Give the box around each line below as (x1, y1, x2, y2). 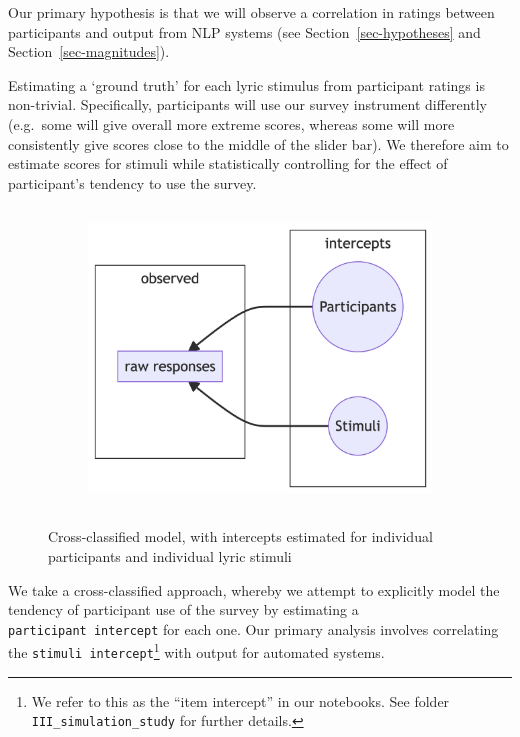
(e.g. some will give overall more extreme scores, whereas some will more (8, 113, 455, 134)
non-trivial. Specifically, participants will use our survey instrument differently (8, 94, 487, 115)
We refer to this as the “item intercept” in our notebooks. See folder (31, 690, 450, 711)
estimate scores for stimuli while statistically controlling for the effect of (8, 153, 448, 174)
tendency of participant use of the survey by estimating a (8, 599, 359, 620)
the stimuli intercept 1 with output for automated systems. (8, 639, 385, 663)
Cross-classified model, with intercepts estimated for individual (48, 526, 433, 547)
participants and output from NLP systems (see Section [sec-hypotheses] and (8, 21, 481, 42)
